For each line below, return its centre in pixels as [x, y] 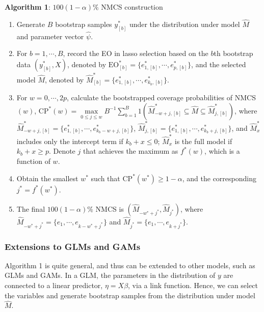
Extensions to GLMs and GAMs [73, 246]
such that [105, 178]
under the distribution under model [184, 24]
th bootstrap [233, 53]
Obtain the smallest [47, 178]
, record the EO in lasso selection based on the [136, 53]
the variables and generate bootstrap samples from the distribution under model [130, 295]
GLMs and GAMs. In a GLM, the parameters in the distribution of [110, 275]
